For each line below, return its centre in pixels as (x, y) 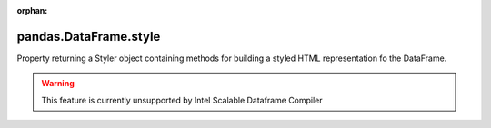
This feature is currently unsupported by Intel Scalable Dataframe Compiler (182, 100)
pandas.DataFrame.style (89, 36)
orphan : (32, 10)
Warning (58, 84)
